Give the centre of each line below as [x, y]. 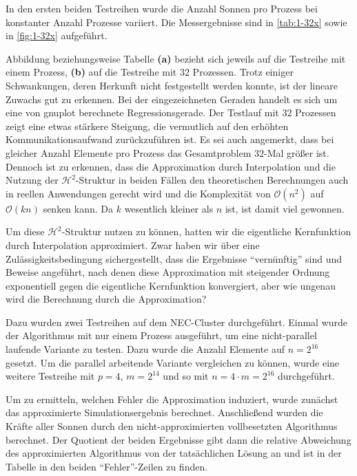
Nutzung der [32, 180]
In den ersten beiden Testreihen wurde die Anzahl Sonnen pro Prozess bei [162, 8]
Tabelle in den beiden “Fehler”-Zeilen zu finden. [107, 466]
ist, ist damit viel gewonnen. [285, 208]
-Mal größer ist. [297, 152]
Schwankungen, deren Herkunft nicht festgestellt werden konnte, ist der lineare [172, 85]
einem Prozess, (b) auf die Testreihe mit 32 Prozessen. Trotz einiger [150, 72]
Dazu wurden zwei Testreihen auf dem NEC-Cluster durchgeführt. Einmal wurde [177, 322]
